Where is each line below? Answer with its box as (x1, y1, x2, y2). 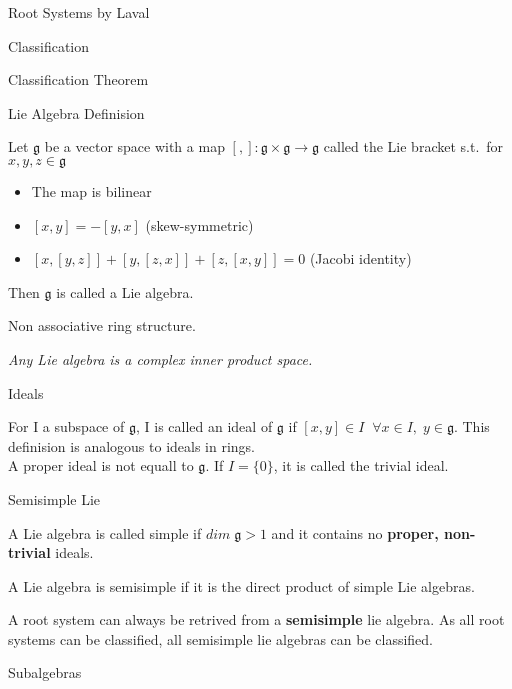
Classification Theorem (8, 69, 149, 90)
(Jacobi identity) (309, 248, 412, 269)
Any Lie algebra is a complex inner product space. (8, 348, 313, 369)
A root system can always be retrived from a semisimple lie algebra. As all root (8, 609, 505, 630)
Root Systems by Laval (8, 2, 150, 22)
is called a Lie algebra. (56, 281, 194, 302)
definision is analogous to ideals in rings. (8, 435, 256, 456)
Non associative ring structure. (8, 315, 196, 336)
